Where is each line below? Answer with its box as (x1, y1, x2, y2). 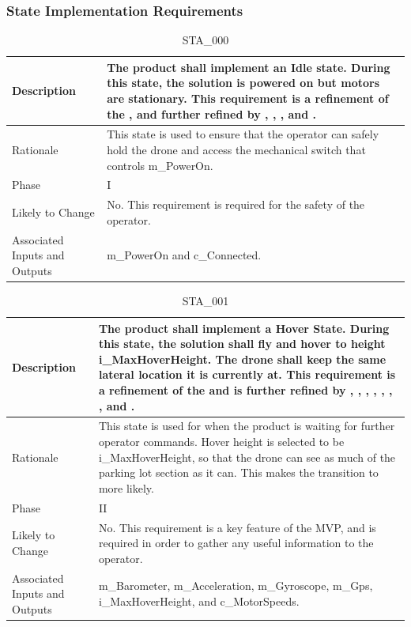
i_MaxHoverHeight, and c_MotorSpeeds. (98, 592, 300, 609)
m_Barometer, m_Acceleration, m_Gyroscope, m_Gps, (98, 577, 373, 594)
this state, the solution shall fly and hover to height (98, 335, 386, 352)
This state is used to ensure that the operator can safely (107, 126, 379, 142)
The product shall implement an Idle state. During (107, 59, 390, 75)
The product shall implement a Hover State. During (98, 319, 390, 336)
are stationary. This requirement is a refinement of (107, 90, 389, 106)
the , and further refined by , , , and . (107, 105, 317, 122)
